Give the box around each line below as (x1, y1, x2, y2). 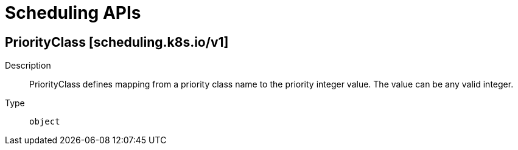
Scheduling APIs (5, 2, 141, 23)
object (29, 117, 60, 127)
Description (5, 60, 51, 71)
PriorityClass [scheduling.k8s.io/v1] (5, 34, 229, 50)
